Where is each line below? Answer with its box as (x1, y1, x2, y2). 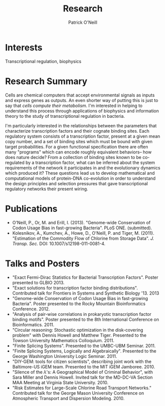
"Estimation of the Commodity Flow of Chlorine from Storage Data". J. (12, 235, 154, 241)
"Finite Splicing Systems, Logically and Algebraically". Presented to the (12, 348, 157, 354)
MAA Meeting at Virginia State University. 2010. (12, 379, 109, 385)
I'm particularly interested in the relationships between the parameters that (5, 122, 157, 129)
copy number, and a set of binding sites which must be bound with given (5, 138, 153, 144)
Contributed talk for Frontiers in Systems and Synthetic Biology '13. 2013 (12, 290, 159, 296)
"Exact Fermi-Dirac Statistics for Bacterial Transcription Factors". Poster (12, 274, 159, 280)
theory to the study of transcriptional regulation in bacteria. (5, 113, 125, 119)
